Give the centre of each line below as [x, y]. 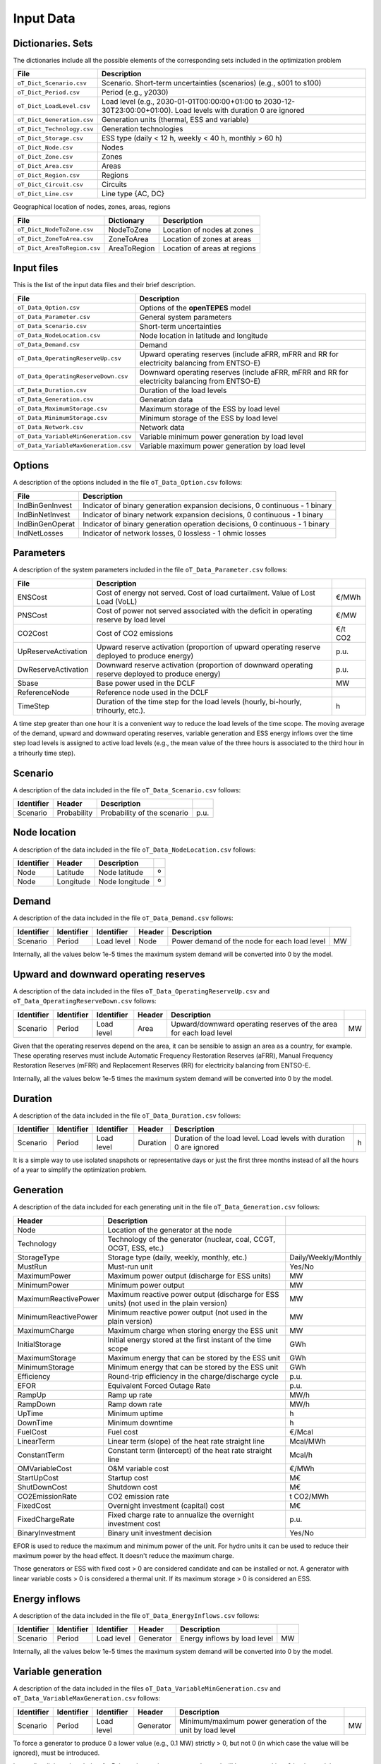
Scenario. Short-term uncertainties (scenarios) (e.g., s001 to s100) [211, 83]
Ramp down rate [135, 1404]
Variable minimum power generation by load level [221, 436]
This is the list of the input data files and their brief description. [104, 285]
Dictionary [126, 220]
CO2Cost [33, 633]
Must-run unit [130, 1267]
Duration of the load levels [183, 390]
